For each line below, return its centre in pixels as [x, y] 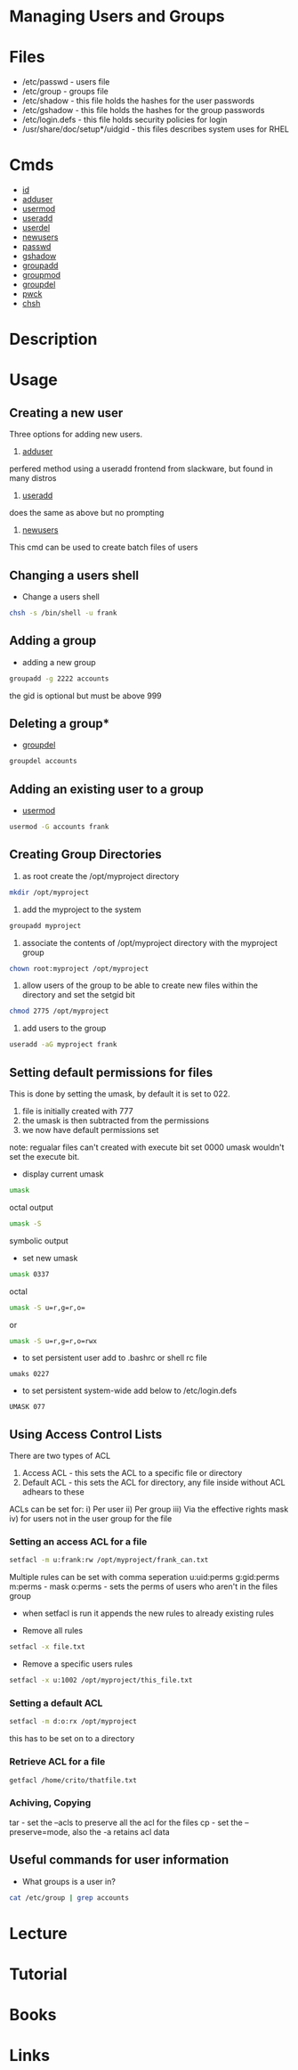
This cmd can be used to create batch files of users [104, 547]
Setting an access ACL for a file [78, 1542]
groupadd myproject [45, 925]
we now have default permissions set [90, 1130]
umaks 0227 [29, 1374]
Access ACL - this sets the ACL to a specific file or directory [132, 1473]
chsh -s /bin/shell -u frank [63, 613]
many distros [33, 478]
